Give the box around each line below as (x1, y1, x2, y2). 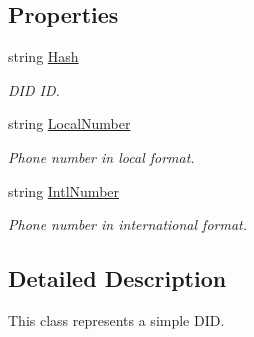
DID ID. (8, 79, 60, 100)
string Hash (8, 46, 79, 67)
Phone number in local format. (8, 146, 195, 167)
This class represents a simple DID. (8, 309, 225, 330)
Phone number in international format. (8, 214, 248, 235)
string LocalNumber (8, 113, 131, 134)
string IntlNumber (8, 180, 120, 201)
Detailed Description (8, 263, 227, 294)
